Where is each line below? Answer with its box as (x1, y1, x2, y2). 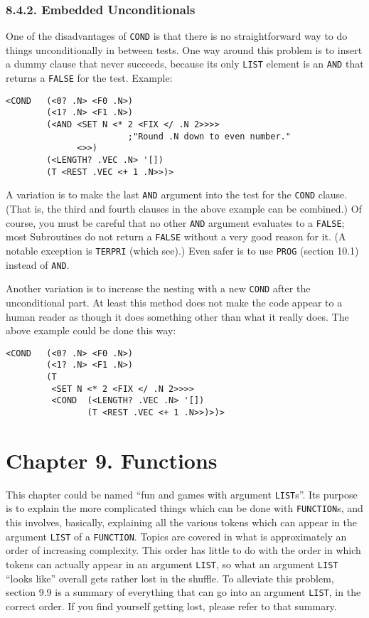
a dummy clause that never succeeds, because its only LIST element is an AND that (6, 56, 364, 71)
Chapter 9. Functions (6, 445, 218, 474)
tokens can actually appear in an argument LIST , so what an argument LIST (6, 556, 338, 571)
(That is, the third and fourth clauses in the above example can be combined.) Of (6, 201, 362, 216)
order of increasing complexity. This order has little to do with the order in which (6, 543, 361, 558)
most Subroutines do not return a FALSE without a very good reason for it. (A (6, 229, 346, 244)
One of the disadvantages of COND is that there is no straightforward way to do (6, 28, 348, 43)
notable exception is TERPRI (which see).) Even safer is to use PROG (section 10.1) (6, 243, 359, 257)
